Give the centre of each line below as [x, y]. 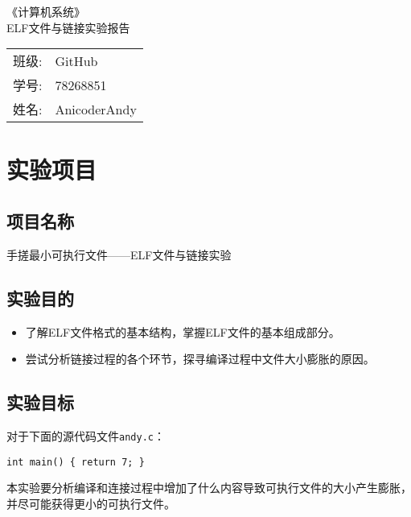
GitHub [76, 60]
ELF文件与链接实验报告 [68, 27]
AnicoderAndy [96, 109]
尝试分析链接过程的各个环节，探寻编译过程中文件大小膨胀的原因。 [200, 359]
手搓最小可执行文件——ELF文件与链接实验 [119, 254]
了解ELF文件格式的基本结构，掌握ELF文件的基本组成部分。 [183, 331]
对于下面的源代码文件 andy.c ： [86, 435]
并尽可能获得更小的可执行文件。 [91, 503]
